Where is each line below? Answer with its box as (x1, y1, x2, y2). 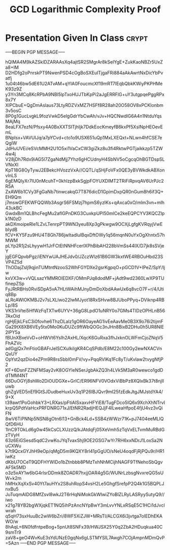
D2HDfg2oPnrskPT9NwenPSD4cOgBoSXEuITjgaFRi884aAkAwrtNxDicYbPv (5, 70, 163, 76)
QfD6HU (5, 421, 23, 427)
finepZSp (5, 280, 24, 286)
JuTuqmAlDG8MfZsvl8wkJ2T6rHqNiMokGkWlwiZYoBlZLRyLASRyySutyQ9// (5, 491, 165, 497)
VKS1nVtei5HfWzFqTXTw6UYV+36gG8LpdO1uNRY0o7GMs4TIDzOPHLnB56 (5, 307, 165, 313)
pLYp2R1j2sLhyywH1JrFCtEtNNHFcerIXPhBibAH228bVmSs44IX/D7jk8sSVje (5, 243, 164, 249)
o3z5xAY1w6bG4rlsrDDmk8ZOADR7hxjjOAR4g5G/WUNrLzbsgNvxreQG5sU (5, 470, 164, 476)
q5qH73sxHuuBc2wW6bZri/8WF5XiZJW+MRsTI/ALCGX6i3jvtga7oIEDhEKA (5, 513, 163, 519)
